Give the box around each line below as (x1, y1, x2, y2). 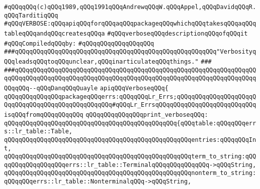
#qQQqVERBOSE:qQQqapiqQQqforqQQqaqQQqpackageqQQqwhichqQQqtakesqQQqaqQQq (4, 20, 256, 28)
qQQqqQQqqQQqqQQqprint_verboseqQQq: (85, 111, 208, 118)
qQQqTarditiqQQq (4, 12, 58, 19)
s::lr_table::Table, (4, 128, 73, 135)
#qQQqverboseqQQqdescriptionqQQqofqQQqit (107, 30, 248, 37)
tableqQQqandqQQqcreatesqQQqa (4, 30, 105, 37)
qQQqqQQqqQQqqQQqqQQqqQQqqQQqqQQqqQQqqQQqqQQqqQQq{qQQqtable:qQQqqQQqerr (4, 119, 256, 127)
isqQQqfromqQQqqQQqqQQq (4, 111, 83, 118)
